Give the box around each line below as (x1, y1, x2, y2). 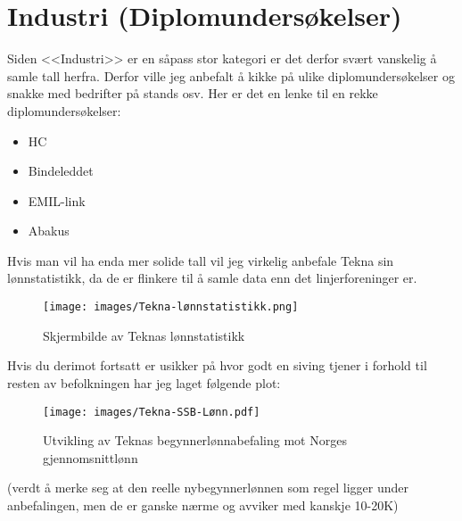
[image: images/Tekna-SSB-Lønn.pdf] (43, 405, 260, 418)
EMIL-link (28, 191, 86, 210)
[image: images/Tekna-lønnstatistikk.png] (43, 301, 299, 314)
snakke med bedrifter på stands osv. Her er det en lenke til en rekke (7, 84, 378, 103)
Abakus (28, 221, 70, 240)
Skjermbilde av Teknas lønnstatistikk (43, 326, 245, 344)
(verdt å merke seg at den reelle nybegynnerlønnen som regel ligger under (7, 478, 408, 497)
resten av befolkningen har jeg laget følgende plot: (7, 373, 281, 392)
